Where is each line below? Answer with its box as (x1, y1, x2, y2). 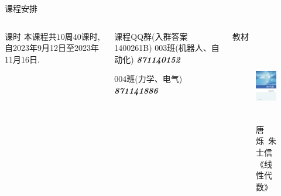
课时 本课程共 (5, 30, 57, 42)
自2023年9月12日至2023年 (5, 42, 99, 54)
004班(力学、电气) (114, 73, 183, 85)
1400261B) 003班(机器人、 (114, 42, 211, 54)
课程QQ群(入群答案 (114, 30, 188, 42)
